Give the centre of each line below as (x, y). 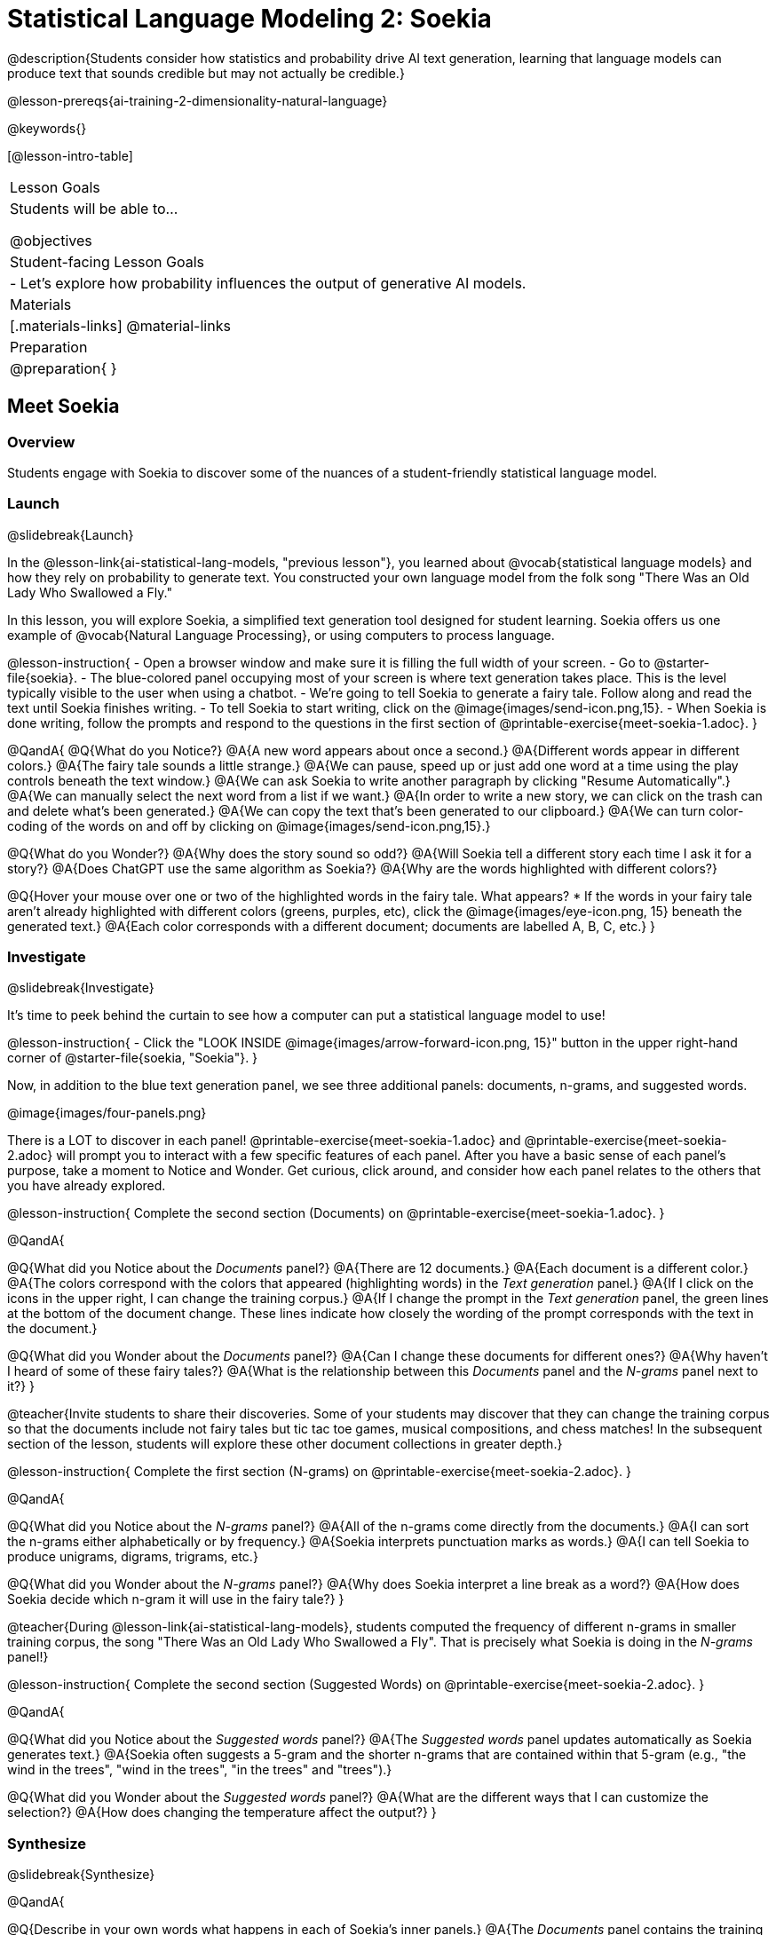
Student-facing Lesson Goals (107, 261)
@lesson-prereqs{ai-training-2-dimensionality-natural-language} (198, 100)
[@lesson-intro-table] (70, 155)
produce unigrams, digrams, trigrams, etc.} (133, 1557)
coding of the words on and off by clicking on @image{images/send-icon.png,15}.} (249, 825)
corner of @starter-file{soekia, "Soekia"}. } (133, 1058)
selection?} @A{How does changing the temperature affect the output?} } (222, 1813)
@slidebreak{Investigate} (81, 988)
